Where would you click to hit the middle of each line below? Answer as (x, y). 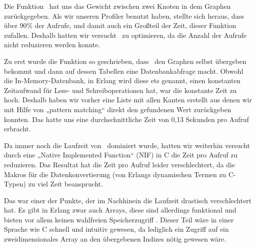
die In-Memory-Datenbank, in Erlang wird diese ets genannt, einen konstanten (122, 80)
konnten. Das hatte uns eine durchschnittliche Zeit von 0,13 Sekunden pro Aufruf (127, 119)
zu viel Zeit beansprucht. (66, 184)
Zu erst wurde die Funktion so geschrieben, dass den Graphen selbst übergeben (125, 61)
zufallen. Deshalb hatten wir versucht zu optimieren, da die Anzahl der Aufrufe (125, 35)
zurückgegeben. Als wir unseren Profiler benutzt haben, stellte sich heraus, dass (124, 15)
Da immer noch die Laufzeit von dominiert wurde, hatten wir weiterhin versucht (127, 145)
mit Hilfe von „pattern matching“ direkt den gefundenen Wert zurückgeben (118, 109)
